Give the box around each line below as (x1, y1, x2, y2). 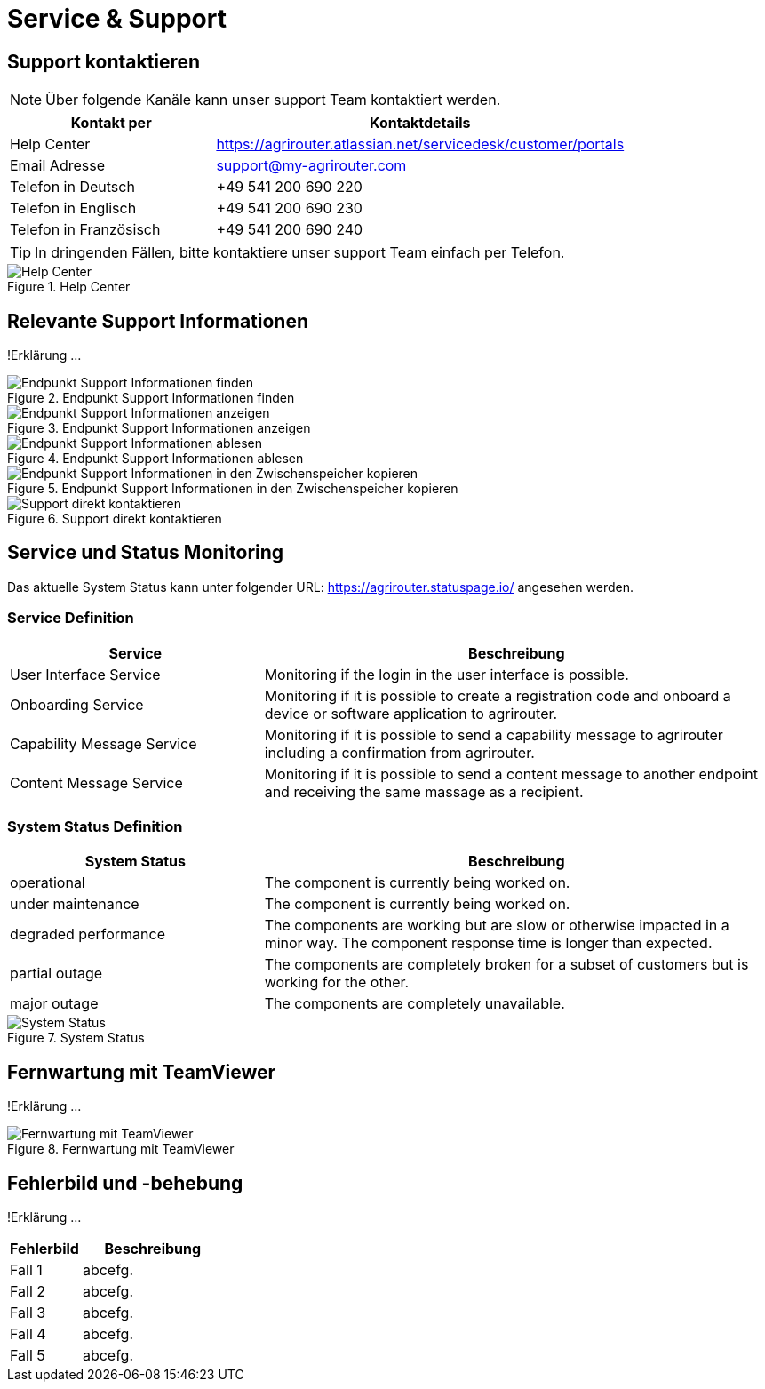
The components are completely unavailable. (264, 994, 565, 1013)
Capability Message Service (10, 734, 197, 753)
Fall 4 (10, 1325, 46, 1344)
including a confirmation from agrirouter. (264, 743, 535, 762)
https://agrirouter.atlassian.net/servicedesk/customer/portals (216, 135, 625, 154)
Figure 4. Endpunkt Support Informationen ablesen (7, 451, 304, 467)
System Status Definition (7, 817, 183, 835)
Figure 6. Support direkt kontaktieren (7, 511, 222, 527)
